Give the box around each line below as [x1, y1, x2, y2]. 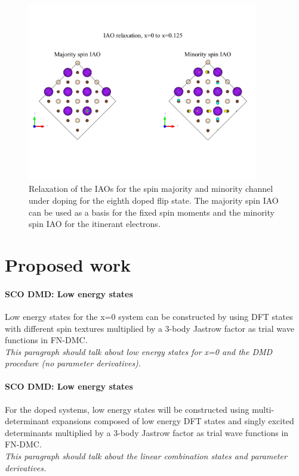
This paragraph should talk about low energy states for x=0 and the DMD [5, 345, 273, 357]
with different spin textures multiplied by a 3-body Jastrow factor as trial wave [5, 322, 294, 334]
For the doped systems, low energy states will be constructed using [5, 403, 249, 415]
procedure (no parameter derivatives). [5, 357, 141, 369]
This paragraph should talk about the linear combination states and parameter [5, 450, 287, 462]
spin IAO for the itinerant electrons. [29, 217, 161, 230]
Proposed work [5, 252, 131, 276]
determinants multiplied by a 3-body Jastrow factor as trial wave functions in [5, 426, 289, 438]
